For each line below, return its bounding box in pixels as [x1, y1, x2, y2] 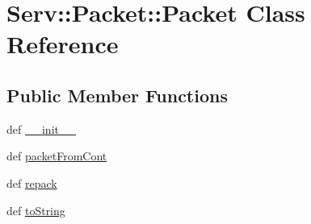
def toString [6, 201, 65, 218]
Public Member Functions [6, 82, 228, 107]
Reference [6, 27, 119, 60]
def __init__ [6, 120, 76, 137]
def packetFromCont [6, 147, 107, 164]
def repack [6, 174, 57, 191]
